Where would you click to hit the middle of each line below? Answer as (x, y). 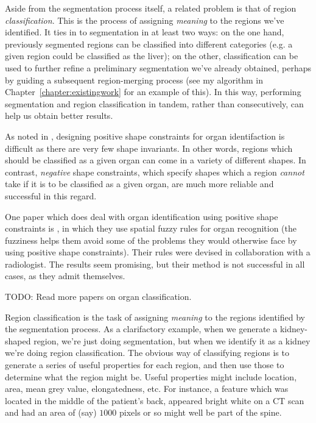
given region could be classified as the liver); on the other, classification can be (152, 56)
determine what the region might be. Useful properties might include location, (151, 376)
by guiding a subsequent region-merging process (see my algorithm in (134, 80)
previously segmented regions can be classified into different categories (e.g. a (149, 44)
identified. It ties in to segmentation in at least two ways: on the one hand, (145, 32)
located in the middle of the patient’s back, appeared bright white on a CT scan (155, 400)
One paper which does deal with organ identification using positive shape (142, 216)
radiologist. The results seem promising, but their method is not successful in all (155, 264)
